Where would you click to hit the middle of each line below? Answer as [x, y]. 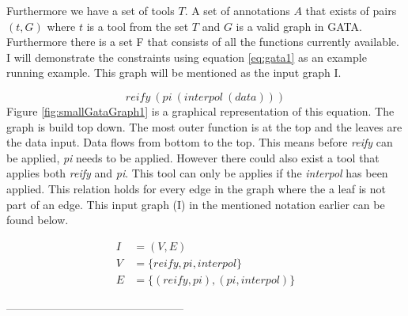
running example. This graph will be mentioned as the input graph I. [174, 72]
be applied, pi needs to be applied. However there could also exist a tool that [193, 157]
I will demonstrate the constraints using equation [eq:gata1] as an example [187, 57]
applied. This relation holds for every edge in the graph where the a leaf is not [196, 188]
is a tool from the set [138, 26]
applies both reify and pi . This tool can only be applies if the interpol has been [197, 173]
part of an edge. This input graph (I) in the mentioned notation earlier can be [196, 204]
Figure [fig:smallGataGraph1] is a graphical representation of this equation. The [200, 110]
